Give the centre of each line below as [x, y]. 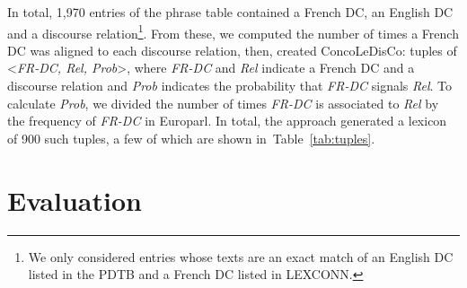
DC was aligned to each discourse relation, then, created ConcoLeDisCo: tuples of [232, 50]
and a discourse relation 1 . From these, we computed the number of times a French [233, 31]
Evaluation [75, 200]
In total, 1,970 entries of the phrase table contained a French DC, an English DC [230, 12]
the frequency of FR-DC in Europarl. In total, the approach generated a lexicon [227, 121]
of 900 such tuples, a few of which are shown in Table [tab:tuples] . [191, 138]
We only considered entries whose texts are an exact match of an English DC [241, 256]
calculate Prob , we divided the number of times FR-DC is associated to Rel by [223, 103]
